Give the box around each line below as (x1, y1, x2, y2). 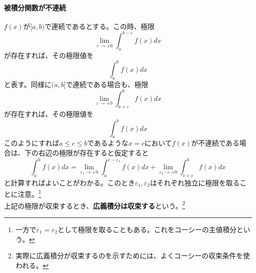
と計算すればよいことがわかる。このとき (4, 177, 135, 187)
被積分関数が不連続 (4, 2, 66, 12)
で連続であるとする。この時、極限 (44, 21, 155, 31)
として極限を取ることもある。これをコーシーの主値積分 (57, 224, 237, 234)
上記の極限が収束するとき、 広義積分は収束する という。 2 (4, 199, 186, 211)
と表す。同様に (4, 79, 52, 89)
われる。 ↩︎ (15, 260, 49, 270)
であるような (87, 138, 128, 148)
